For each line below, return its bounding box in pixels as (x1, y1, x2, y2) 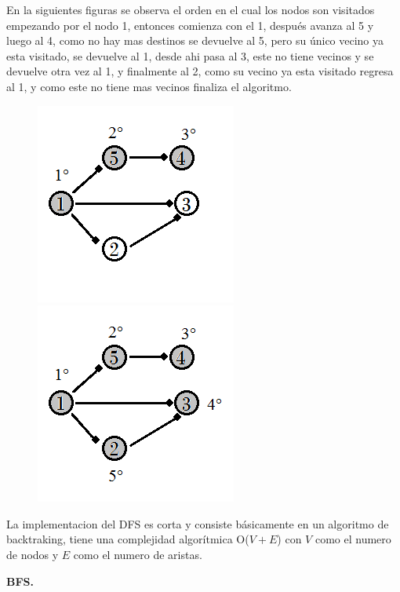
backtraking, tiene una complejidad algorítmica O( (6, 531, 249, 547)
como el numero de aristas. (73, 546, 202, 562)
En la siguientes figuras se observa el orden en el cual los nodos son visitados (6, 2, 375, 17)
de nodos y (6, 546, 59, 562)
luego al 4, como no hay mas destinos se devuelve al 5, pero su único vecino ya (6, 32, 384, 49)
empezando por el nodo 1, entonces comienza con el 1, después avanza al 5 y (6, 16, 374, 33)
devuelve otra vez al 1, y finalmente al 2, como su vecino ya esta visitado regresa (6, 63, 394, 79)
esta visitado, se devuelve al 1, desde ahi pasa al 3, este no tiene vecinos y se (6, 47, 374, 64)
